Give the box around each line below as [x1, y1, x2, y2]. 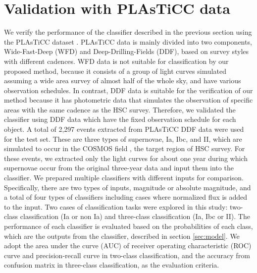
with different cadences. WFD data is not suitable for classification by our [4, 55, 229, 66]
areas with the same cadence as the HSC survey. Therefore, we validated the [4, 104, 236, 114]
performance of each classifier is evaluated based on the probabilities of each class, [4, 221, 253, 231]
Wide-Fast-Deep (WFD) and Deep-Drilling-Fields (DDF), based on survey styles [4, 46, 249, 56]
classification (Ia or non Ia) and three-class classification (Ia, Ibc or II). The [20, 211, 250, 221]
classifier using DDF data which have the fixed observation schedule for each [4, 114, 236, 124]
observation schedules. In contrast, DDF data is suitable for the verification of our [4, 85, 253, 95]
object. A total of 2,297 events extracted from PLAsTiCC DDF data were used [4, 124, 244, 134]
